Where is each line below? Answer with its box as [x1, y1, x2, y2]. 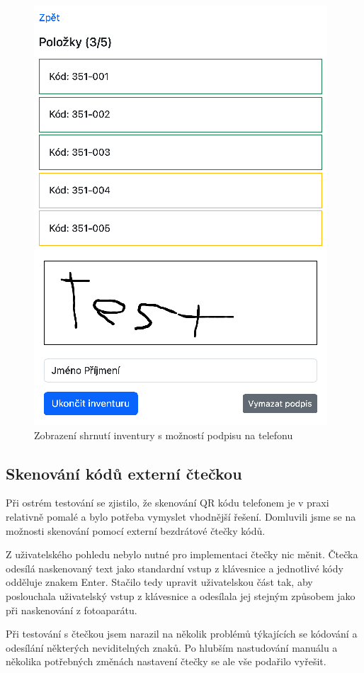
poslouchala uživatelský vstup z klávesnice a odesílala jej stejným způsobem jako [6, 588, 356, 603]
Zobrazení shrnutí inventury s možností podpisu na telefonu [34, 427, 293, 442]
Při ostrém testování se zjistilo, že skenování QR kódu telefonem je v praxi [6, 495, 329, 510]
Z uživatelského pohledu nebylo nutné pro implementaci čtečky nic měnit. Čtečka [6, 547, 358, 562]
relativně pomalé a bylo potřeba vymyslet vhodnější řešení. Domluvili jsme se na [6, 509, 356, 524]
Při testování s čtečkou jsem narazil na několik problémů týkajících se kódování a [6, 626, 358, 641]
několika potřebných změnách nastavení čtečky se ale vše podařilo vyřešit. [6, 654, 326, 669]
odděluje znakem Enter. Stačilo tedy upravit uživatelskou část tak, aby [6, 575, 313, 589]
